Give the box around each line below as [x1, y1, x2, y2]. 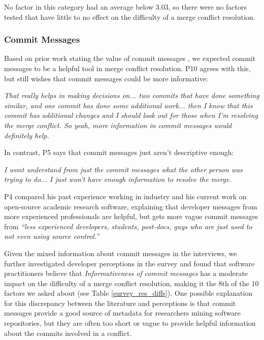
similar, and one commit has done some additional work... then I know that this [4, 100, 253, 110]
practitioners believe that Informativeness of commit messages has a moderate [4, 268, 248, 279]
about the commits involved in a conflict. [4, 327, 132, 338]
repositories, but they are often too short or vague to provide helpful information [4, 318, 256, 328]
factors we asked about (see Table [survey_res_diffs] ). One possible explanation [4, 288, 253, 298]
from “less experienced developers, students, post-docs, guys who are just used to [4, 221, 252, 231]
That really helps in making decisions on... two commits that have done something [4, 90, 259, 101]
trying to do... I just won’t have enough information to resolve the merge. [4, 174, 232, 184]
